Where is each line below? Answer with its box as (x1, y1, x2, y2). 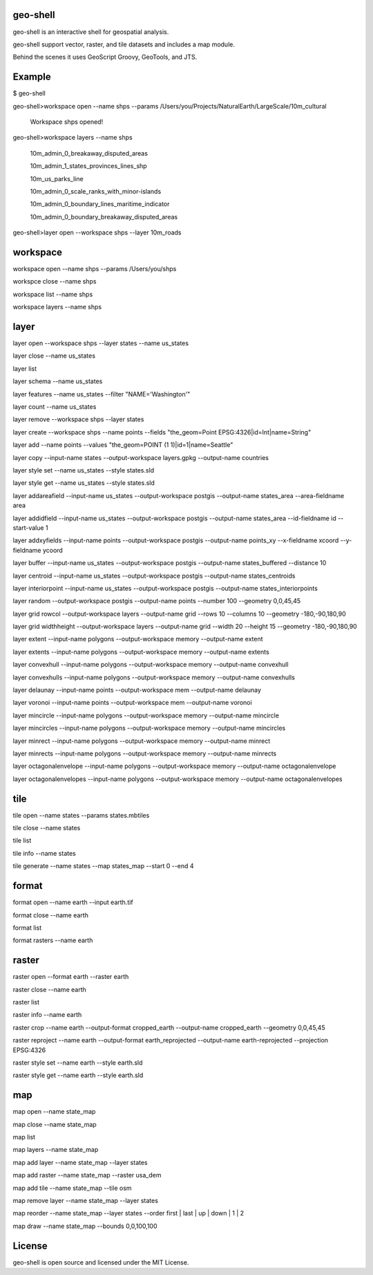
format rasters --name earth (12, 936, 93, 944)
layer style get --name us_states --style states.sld (12, 479, 155, 487)
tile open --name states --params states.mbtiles (12, 811, 150, 819)
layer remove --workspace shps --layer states (12, 415, 144, 423)
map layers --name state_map (12, 1146, 99, 1154)
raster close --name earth (12, 985, 86, 993)
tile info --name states (12, 849, 76, 857)
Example (12, 71, 51, 83)
